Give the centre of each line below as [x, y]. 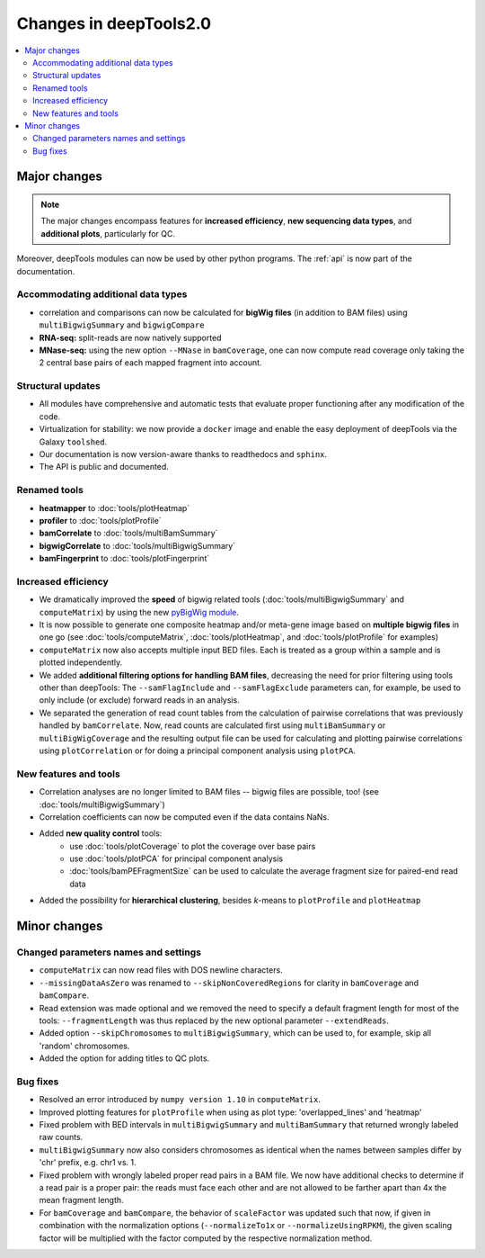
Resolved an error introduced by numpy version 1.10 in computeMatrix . [180, 1100]
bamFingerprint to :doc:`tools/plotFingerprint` [124, 559]
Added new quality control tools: [101, 833]
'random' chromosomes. [84, 1046]
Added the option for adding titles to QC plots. [124, 1058]
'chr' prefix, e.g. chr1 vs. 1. [88, 1163]
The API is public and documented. [104, 467]
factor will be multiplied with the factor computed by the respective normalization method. [206, 1238]
